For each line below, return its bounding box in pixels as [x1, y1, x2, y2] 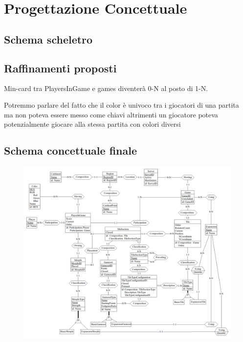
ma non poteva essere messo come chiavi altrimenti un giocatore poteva [4, 109, 218, 119]
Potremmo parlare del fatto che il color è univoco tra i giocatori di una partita [4, 99, 239, 110]
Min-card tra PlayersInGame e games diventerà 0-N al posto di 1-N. [4, 83, 208, 93]
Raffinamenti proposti [4, 60, 117, 75]
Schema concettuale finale [4, 143, 137, 158]
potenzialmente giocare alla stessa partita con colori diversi [4, 119, 181, 129]
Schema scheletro [4, 31, 93, 46]
